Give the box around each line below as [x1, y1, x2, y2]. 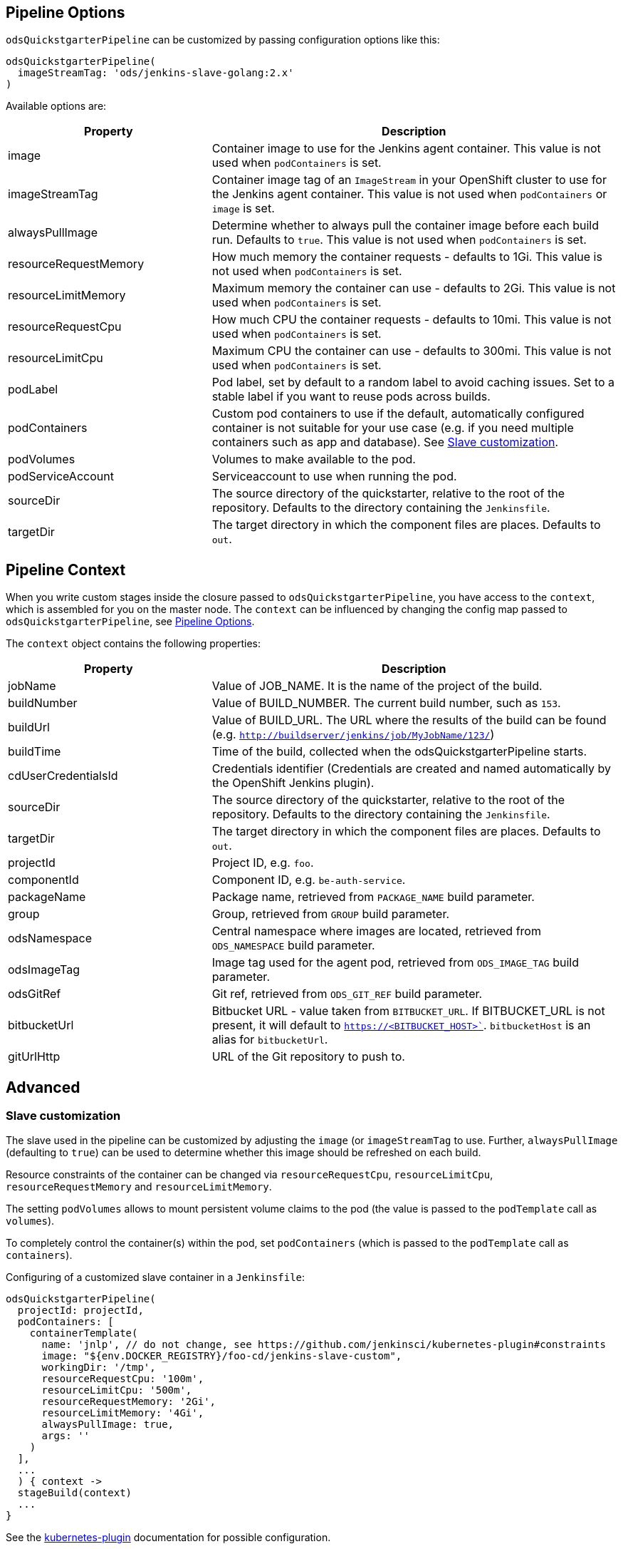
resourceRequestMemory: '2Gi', [41, 1396, 216, 1408]
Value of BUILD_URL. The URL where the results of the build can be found [211, 713, 607, 728]
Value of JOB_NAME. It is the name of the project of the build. [211, 679, 543, 694]
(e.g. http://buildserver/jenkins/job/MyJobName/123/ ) [211, 727, 495, 742]
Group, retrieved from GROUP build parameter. [211, 907, 450, 922]
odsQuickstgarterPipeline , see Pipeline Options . [6, 615, 255, 628]
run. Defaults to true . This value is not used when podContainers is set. [211, 232, 587, 247]
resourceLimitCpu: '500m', [41, 1384, 192, 1396]
